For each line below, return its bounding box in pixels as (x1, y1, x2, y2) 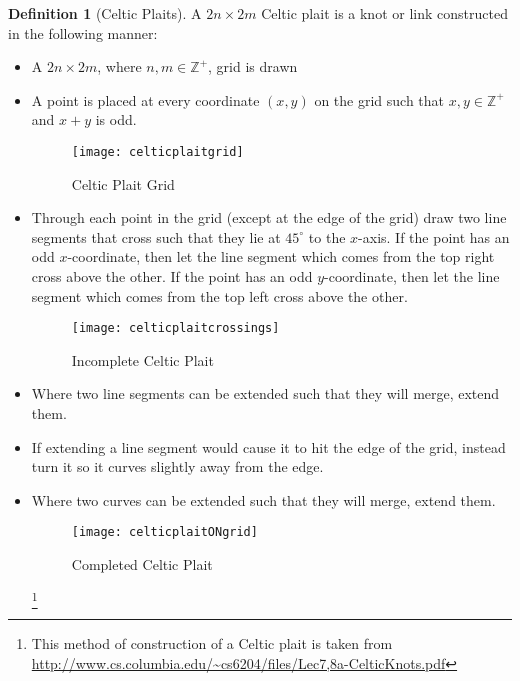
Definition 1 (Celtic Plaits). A (8, 3, 202, 23)
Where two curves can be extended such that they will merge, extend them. (31, 489, 496, 510)
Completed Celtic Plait (71, 554, 213, 575)
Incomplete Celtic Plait (71, 349, 214, 370)
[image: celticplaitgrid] (71, 144, 244, 159)
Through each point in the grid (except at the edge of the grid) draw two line (31, 207, 507, 228)
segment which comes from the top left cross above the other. (31, 285, 408, 306)
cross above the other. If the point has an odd (31, 266, 313, 286)
